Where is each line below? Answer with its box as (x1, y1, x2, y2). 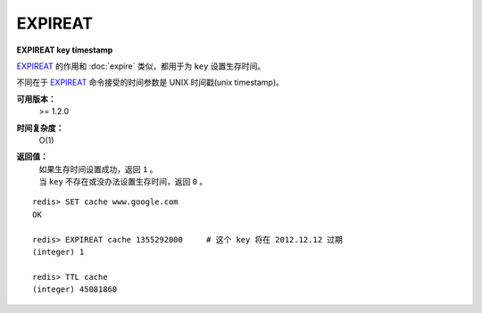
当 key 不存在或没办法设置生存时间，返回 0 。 (38, 177, 208, 187)
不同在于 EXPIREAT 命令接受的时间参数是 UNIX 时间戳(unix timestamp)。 (16, 77, 285, 88)
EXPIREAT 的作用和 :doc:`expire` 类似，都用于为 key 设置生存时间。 (16, 61, 266, 71)
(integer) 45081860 (32, 284, 118, 294)
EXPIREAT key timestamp (16, 45, 113, 55)
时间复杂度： (16, 122, 64, 133)
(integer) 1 (32, 247, 85, 258)
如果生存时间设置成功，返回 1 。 (38, 163, 158, 174)
